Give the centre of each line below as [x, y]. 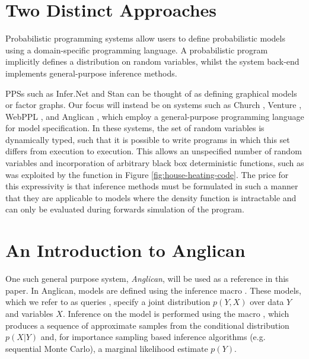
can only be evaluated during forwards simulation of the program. [125, 209]
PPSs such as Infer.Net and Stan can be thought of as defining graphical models [151, 93]
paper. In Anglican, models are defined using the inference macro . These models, [153, 290]
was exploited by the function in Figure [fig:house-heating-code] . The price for [147, 174]
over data [267, 302]
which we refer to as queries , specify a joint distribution [108, 302]
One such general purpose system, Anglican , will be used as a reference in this [147, 279]
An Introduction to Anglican [125, 250]
